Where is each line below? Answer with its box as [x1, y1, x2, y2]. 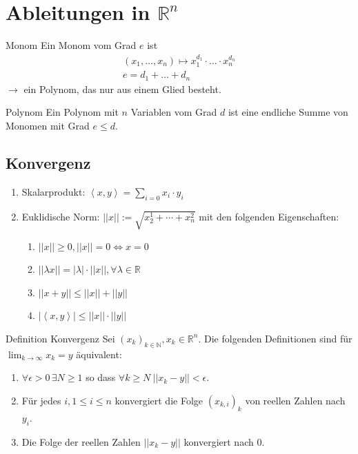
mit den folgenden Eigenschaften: [199, 209, 339, 223]
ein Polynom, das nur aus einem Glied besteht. [23, 81, 221, 96]
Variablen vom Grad [130, 105, 217, 119]
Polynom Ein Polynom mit [6, 105, 119, 119]
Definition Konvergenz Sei [6, 331, 115, 345]
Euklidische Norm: [21, 209, 100, 223]
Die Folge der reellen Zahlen [21, 434, 141, 448]
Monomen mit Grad [6, 118, 90, 133]
